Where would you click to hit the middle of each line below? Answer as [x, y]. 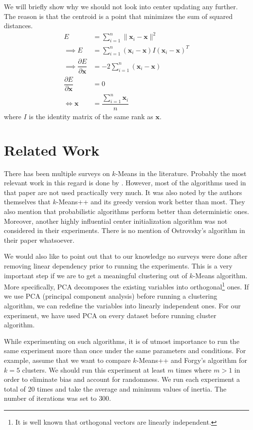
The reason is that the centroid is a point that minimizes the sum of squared [118, 16]
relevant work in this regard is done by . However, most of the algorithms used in [125, 183]
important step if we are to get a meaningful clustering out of [96, 275]
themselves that [27, 202]
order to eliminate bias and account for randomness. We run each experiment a [122, 379]
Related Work [52, 150]
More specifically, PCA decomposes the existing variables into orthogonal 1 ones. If [126, 286]
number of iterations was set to [50, 398]
